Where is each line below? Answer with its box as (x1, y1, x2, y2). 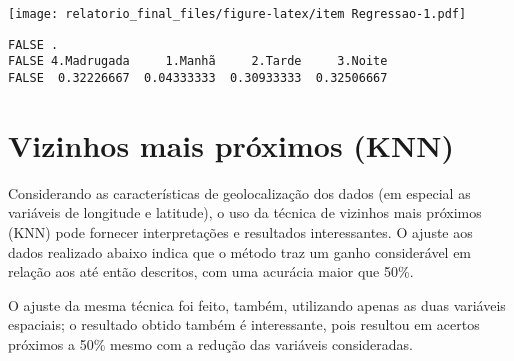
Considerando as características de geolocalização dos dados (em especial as (8, 182, 471, 203)
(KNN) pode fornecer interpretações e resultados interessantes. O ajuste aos (8, 221, 473, 242)
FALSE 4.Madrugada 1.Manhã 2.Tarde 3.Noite (8, 54, 388, 69)
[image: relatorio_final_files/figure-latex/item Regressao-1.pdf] (8, 7, 467, 21)
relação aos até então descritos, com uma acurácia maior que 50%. (8, 261, 414, 282)
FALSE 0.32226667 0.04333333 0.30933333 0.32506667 (8, 70, 388, 85)
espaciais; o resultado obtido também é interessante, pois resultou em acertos (8, 314, 480, 335)
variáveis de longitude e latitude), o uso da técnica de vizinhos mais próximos (8, 202, 482, 223)
